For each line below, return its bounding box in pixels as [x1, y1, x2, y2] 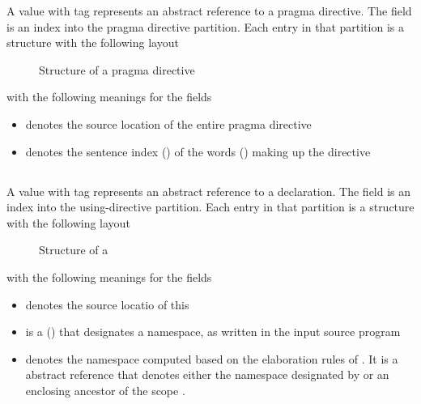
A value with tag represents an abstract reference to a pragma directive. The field [6, 2, 412, 19]
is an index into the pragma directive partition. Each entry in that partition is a [6, 18, 404, 35]
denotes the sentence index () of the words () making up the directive [25, 142, 371, 159]
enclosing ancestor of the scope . [25, 381, 185, 398]
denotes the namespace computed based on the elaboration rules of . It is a [25, 350, 398, 367]
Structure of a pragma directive [39, 61, 195, 78]
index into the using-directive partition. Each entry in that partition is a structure [6, 198, 415, 215]
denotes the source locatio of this [25, 296, 189, 313]
